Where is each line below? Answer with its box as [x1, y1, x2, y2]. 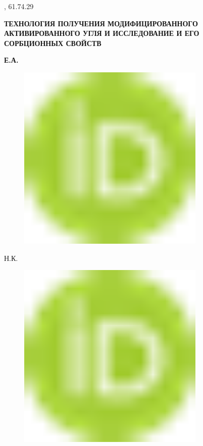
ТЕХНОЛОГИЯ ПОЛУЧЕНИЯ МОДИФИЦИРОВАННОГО [4, 18, 198, 28]
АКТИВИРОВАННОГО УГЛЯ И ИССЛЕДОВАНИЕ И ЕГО [4, 28, 199, 38]
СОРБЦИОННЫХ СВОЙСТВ [4, 37, 101, 48]
